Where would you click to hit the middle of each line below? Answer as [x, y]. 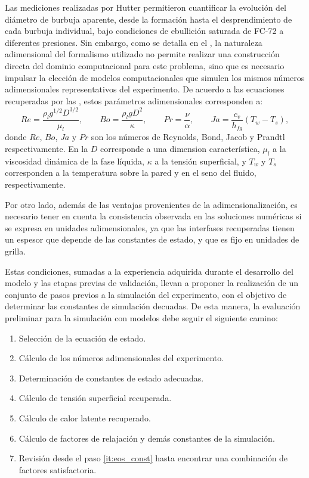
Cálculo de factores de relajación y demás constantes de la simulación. [147, 438]
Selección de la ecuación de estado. [82, 338]
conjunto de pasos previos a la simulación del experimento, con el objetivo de [146, 294]
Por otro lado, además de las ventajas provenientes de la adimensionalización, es [151, 204]
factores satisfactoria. [58, 469]
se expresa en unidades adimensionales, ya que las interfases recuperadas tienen [150, 227]
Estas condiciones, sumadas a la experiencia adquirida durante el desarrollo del [149, 271]
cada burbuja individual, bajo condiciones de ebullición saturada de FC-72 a [144, 31]
